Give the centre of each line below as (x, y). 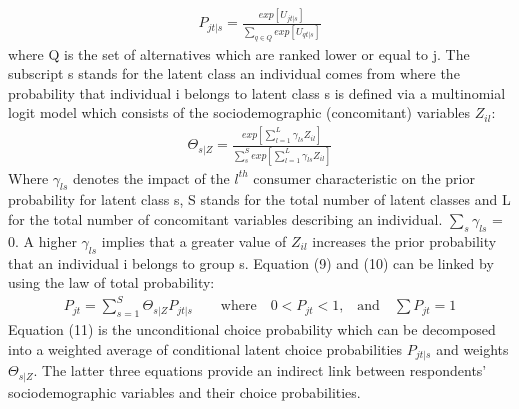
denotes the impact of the (151, 177)
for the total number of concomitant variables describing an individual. (225, 218)
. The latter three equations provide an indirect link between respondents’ (260, 370)
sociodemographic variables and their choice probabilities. (184, 391)
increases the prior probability (404, 240)
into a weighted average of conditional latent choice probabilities (205, 348)
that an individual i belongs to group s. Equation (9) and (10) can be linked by (251, 262)
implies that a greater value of (194, 240)
